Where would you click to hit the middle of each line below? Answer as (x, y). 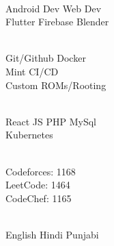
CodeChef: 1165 (39, 198)
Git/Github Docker (46, 58)
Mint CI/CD (32, 71)
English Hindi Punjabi (52, 234)
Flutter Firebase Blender (57, 22)
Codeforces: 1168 (41, 171)
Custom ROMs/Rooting (56, 85)
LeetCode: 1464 (38, 185)
